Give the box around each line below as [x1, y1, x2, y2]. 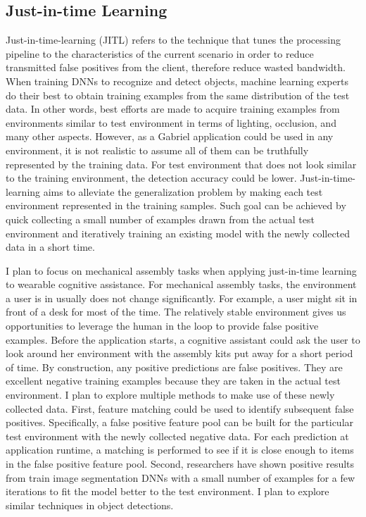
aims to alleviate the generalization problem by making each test [43, 184, 323, 199]
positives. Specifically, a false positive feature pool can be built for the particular [6, 415, 354, 430]
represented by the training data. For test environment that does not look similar [6, 156, 357, 171]
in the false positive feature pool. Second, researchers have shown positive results [6, 456, 355, 471]
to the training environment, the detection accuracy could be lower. [6, 170, 297, 185]
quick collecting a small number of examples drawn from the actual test [6, 211, 315, 226]
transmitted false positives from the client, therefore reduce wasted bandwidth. [6, 60, 346, 75]
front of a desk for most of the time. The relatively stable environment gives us [6, 304, 346, 319]
